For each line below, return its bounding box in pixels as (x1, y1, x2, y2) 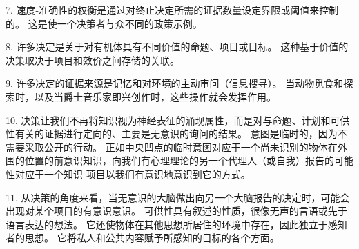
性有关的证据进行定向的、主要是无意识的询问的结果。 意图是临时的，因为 (6, 126, 338, 141)
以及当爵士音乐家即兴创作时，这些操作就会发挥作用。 (34, 89, 276, 103)
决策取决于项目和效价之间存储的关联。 (6, 52, 179, 67)
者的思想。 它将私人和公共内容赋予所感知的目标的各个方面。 (6, 230, 280, 245)
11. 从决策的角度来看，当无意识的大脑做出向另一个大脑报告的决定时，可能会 (6, 190, 350, 204)
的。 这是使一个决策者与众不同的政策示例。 (6, 16, 202, 30)
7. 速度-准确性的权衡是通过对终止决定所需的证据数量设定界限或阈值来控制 (6, 3, 339, 17)
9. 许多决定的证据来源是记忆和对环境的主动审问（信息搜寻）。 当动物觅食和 (6, 76, 344, 90)
